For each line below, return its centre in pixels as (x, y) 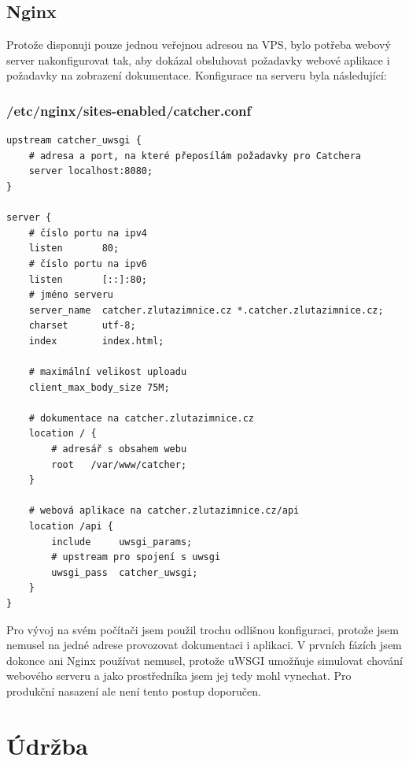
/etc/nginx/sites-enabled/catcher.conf (129, 110)
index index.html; (96, 341)
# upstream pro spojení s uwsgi (136, 557)
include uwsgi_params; (122, 542)
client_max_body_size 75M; (99, 387)
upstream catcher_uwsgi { (74, 141)
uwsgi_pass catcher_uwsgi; (125, 572)
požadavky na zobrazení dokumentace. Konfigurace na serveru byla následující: (197, 75)
